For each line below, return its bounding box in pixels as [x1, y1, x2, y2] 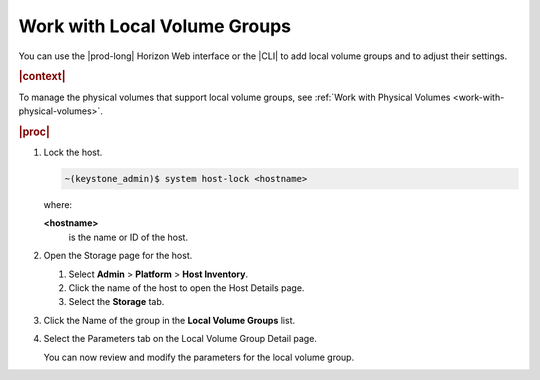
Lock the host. [43, 146, 103, 159]
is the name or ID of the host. [68, 231, 189, 243]
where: [43, 199, 73, 210]
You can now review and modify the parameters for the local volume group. [43, 351, 355, 363]
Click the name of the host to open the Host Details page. [68, 281, 305, 294]
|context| [18, 70, 66, 84]
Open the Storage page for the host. [43, 250, 193, 262]
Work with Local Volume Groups [18, 15, 292, 37]
